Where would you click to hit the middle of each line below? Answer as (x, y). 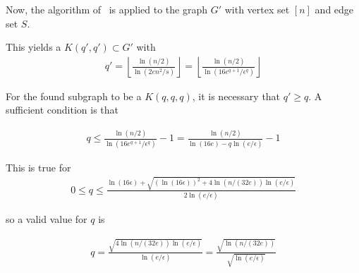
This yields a (34, 47)
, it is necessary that (236, 96)
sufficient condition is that (62, 110)
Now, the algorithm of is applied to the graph (107, 9)
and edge (334, 9)
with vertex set (257, 9)
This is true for (38, 167)
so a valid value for (47, 219)
